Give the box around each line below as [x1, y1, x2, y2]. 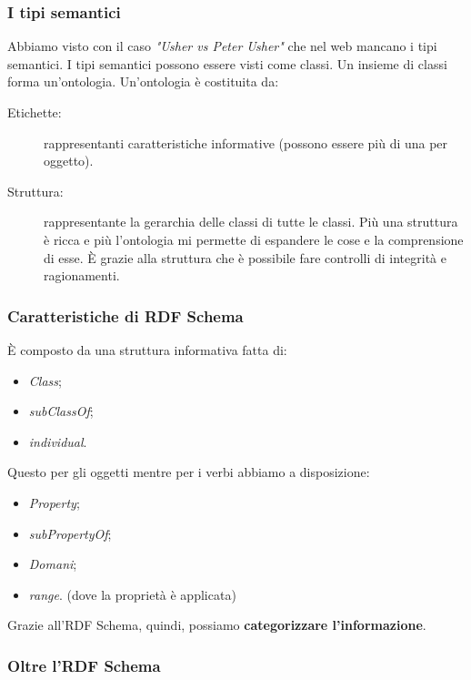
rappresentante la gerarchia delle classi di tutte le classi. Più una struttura [44, 212, 458, 231]
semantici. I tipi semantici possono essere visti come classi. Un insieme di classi [7, 54, 447, 73]
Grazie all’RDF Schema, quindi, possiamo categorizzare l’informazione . [7, 615, 426, 634]
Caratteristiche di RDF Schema [7, 304, 244, 327]
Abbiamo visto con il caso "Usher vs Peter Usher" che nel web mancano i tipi [7, 36, 437, 56]
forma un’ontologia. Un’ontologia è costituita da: [7, 72, 279, 91]
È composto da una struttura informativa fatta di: [7, 340, 287, 359]
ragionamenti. [44, 266, 120, 285]
